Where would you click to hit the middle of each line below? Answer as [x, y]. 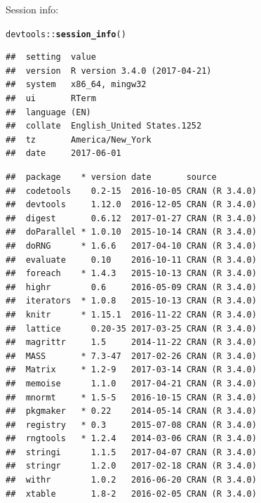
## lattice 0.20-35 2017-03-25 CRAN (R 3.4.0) [131, 328]
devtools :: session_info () [66, 34]
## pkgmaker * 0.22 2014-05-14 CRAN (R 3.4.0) [131, 411]
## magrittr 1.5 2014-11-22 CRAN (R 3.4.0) [131, 342]
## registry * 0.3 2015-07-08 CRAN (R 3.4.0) [131, 425]
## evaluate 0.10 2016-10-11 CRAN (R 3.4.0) [131, 260]
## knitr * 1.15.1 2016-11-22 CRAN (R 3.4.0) [131, 314]
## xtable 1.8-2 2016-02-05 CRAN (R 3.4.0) [131, 494]
